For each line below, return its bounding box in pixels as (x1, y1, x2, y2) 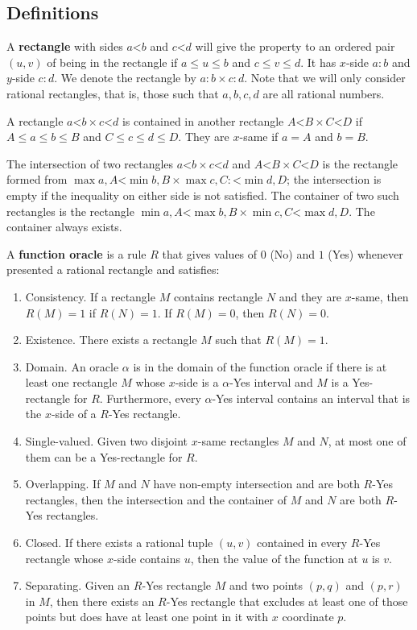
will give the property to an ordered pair (195, 38, 395, 55)
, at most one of (328, 433, 407, 450)
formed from (6, 171, 68, 188)
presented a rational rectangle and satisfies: (6, 261, 220, 278)
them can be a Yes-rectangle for (25, 448, 183, 465)
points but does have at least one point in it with (25, 608, 269, 625)
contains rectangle (173, 288, 263, 305)
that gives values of (162, 245, 258, 262)
